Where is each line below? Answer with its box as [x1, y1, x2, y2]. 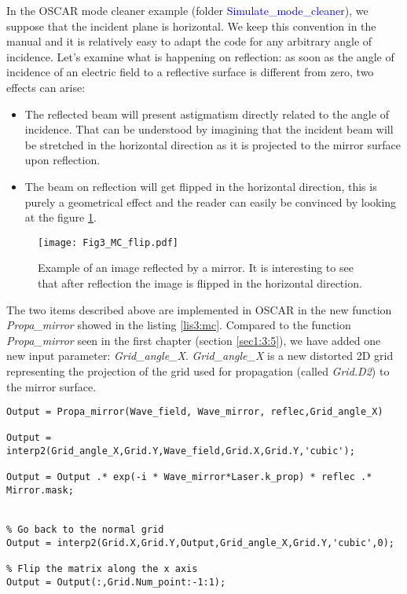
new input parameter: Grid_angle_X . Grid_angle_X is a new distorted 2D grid [6, 347, 394, 364]
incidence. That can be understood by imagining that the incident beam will [24, 121, 394, 137]
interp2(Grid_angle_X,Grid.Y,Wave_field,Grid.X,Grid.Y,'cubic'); [6, 445, 355, 457]
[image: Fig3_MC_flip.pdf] [38, 236, 178, 248]
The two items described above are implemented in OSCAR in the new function [6, 301, 392, 317]
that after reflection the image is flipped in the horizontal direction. [38, 274, 362, 291]
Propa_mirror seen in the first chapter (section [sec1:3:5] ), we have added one [6, 332, 381, 348]
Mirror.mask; [6, 485, 74, 497]
